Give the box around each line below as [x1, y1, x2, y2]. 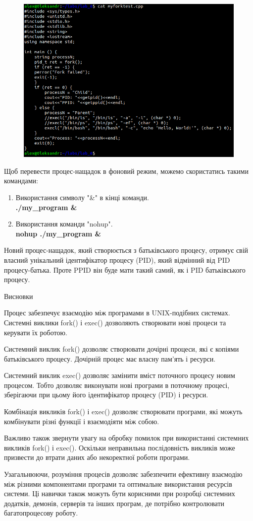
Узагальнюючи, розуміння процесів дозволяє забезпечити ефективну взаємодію [4, 469, 243, 479]
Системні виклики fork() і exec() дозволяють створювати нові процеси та [4, 317, 226, 327]
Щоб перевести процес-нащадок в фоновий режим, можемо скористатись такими [4, 165, 249, 176]
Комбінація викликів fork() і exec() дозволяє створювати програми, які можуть [4, 406, 243, 417]
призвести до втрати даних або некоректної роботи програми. [4, 452, 190, 462]
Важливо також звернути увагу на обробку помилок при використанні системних [4, 433, 249, 443]
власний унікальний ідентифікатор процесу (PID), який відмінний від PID [4, 254, 230, 265]
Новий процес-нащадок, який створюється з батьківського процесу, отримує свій [4, 245, 249, 255]
